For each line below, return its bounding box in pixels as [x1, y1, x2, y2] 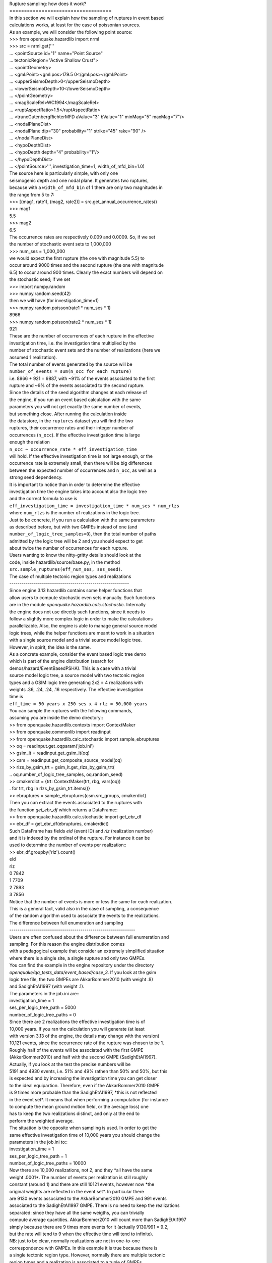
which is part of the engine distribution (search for [9, 658, 114, 664]
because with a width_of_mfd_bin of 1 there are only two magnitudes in [9, 184, 163, 190]
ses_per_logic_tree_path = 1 [9, 1153, 67, 1159]
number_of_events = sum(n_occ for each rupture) [9, 369, 132, 374]
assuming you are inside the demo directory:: [9, 715, 103, 721]
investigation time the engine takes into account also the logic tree [9, 488, 147, 495]
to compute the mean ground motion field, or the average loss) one [9, 1103, 149, 1109]
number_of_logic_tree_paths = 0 [9, 1011, 77, 1017]
